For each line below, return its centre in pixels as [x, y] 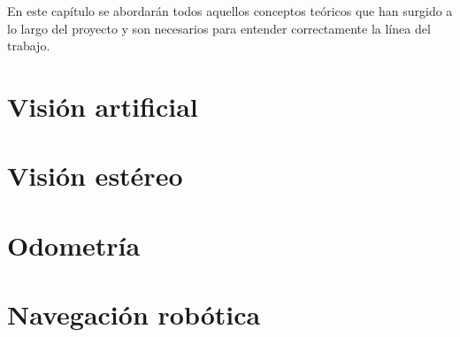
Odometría [74, 245]
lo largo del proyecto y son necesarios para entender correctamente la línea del [219, 28]
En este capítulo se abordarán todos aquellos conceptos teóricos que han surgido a [230, 11]
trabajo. [29, 46]
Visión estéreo [95, 176]
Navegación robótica [134, 314]
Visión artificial [103, 106]
